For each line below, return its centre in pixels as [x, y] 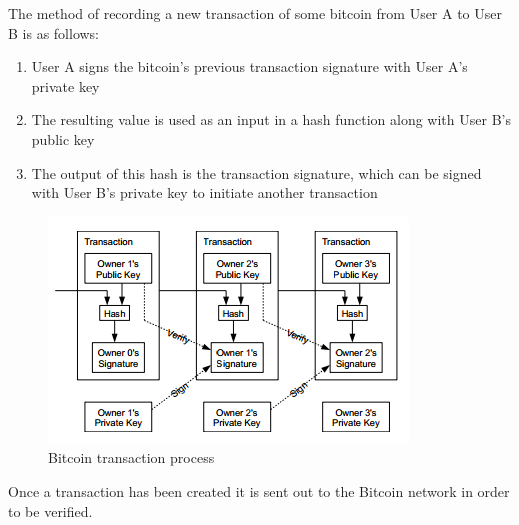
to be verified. [50, 510]
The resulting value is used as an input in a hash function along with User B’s [271, 119]
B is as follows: [54, 32]
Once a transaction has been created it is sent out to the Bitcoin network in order [259, 490]
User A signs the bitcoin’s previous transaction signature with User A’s [249, 66]
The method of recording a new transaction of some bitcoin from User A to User [255, 13]
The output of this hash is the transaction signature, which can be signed [256, 172]
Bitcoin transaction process [131, 457]
